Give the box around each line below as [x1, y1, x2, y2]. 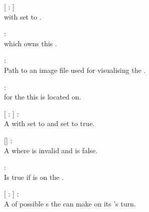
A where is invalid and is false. [4, 145, 97, 155]
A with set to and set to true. [4, 118, 95, 129]
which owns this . [4, 38, 57, 48]
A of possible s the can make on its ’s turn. [4, 198, 136, 208]
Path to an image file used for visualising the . [4, 64, 146, 75]
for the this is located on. [4, 91, 81, 102]
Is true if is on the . [4, 171, 64, 182]
